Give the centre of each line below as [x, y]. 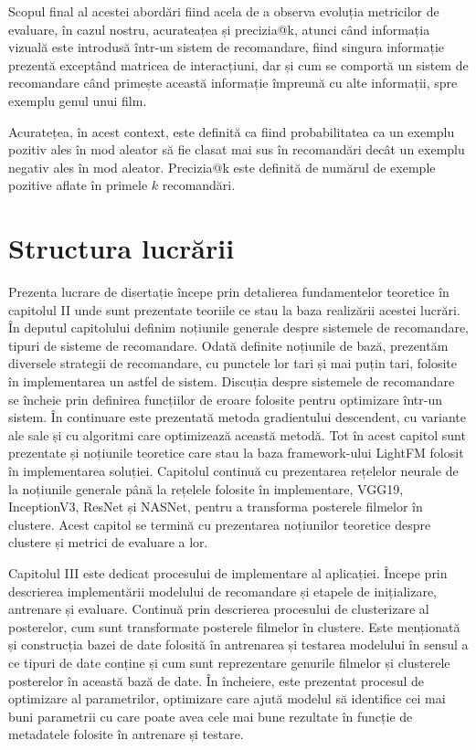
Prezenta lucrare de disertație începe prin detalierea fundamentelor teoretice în [229, 292]
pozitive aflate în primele [78, 185]
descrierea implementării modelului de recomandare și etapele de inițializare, [222, 591]
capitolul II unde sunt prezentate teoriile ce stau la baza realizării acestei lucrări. [234, 309]
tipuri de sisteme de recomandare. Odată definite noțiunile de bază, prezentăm [228, 345]
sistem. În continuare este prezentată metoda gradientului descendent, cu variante [237, 417]
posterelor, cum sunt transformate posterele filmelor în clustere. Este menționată [234, 626]
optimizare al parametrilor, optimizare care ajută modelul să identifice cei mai [227, 698]
